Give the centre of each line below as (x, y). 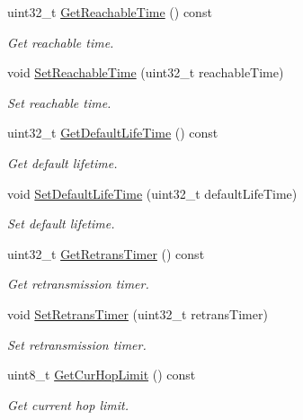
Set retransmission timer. (77, 344)
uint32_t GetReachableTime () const (110, 12)
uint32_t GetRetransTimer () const (106, 253)
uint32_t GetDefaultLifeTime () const (113, 133)
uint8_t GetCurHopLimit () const (102, 375)
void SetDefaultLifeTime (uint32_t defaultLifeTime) (152, 193)
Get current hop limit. (68, 404)
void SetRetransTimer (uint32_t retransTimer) (138, 313)
